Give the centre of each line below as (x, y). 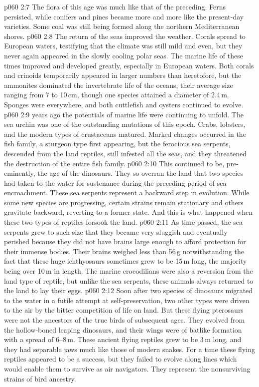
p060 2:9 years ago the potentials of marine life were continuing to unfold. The (124, 114)
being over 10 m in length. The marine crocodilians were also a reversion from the (129, 271)
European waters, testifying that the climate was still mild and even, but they (123, 46)
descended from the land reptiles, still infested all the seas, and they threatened (126, 153)
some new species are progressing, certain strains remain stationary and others (124, 202)
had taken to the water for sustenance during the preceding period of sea (115, 183)
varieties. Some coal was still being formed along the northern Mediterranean (122, 26)
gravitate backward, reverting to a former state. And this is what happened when (129, 212)
